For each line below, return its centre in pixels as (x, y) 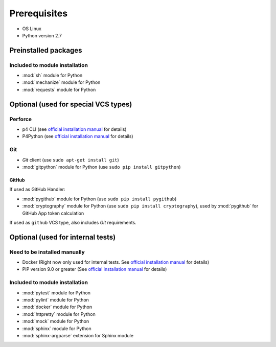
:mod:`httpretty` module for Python (59, 314)
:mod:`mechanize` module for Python (61, 82)
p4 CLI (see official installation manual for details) (74, 129)
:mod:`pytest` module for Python (56, 293)
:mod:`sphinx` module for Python (57, 328)
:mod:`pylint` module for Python (56, 299)
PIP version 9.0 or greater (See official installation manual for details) (95, 269)
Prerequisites (39, 13)
